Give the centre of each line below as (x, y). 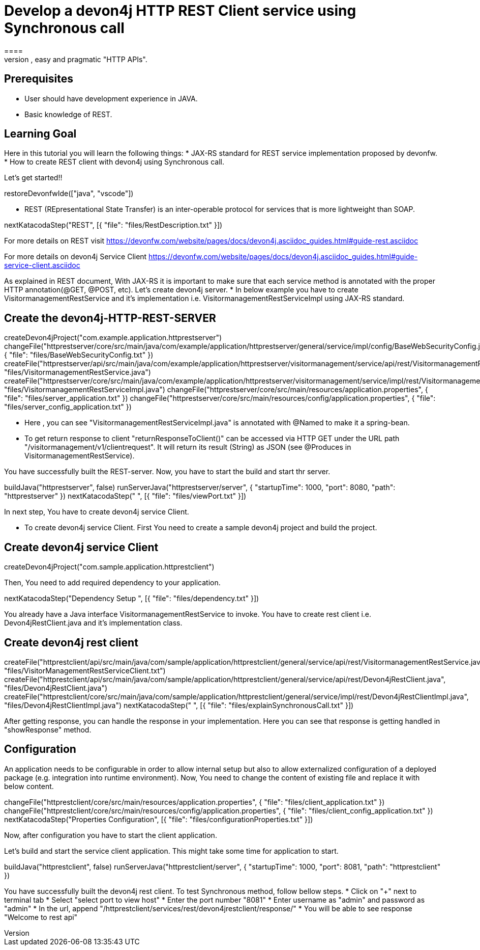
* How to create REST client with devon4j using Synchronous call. (114, 162)
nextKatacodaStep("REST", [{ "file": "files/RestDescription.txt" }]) (113, 225)
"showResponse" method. (48, 729)
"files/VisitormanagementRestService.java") (78, 372)
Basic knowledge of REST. (68, 114)
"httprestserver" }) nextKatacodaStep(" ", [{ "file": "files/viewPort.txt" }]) (125, 496)
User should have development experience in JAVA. (111, 98)
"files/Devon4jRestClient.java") (56, 688)
